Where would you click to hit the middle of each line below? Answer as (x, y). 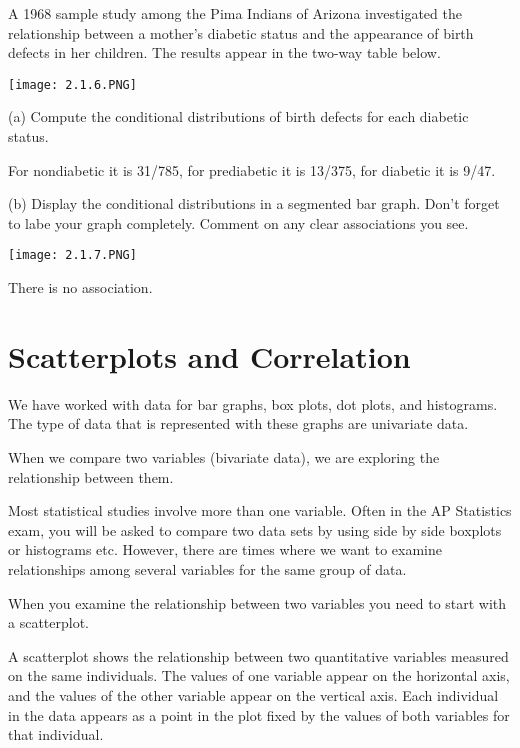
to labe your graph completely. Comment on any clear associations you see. (238, 222)
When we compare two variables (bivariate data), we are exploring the (224, 456)
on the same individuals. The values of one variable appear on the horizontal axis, (259, 675)
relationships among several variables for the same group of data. (207, 568)
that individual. (56, 734)
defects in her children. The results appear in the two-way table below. (224, 52)
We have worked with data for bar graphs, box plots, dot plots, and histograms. (253, 403)
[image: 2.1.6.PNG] (72, 84)
